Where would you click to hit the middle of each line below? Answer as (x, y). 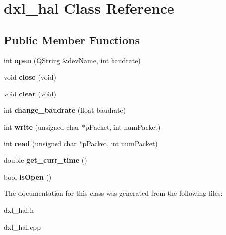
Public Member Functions (72, 39)
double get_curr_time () (46, 160)
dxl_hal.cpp (22, 226)
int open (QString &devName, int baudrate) (72, 60)
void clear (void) (30, 93)
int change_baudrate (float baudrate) (65, 110)
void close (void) (30, 77)
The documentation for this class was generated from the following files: (113, 193)
